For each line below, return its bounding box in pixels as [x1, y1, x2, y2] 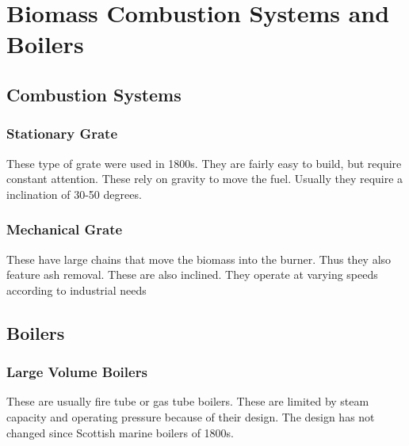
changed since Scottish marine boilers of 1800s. [6, 424, 234, 440]
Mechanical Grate [6, 219, 123, 239]
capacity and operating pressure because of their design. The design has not [6, 408, 375, 425]
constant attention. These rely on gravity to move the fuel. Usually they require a [6, 170, 403, 187]
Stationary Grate [6, 124, 118, 143]
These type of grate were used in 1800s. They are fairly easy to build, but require [6, 154, 402, 171]
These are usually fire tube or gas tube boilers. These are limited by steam [6, 393, 369, 410]
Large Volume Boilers [6, 362, 147, 382]
